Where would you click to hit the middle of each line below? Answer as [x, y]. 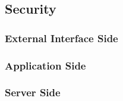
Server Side [33, 92]
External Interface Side [61, 38]
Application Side [45, 65]
